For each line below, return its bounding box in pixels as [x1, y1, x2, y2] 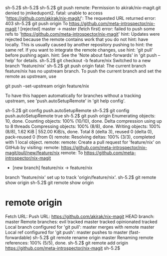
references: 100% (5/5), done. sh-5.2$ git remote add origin [5, 240, 129, 246]
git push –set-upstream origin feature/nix [5, 83, 90, 89]
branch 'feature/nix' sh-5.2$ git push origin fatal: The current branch [5, 63, 146, 69]
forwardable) [5, 234, 32, 241]
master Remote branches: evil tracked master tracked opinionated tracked [5, 219, 158, 225]
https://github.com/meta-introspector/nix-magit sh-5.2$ [5, 245, 121, 251]
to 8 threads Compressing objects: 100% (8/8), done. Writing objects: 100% [5, 123, 161, 129]
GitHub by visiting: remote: [5, 145, 60, 150]
